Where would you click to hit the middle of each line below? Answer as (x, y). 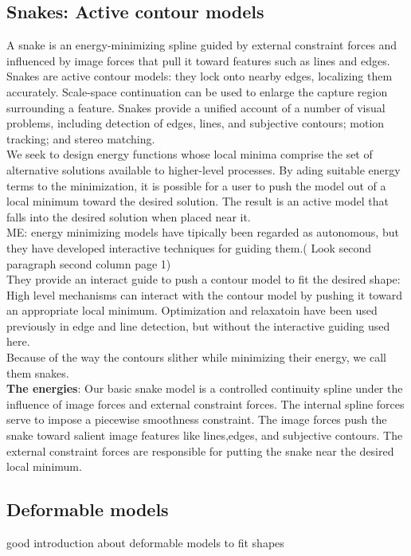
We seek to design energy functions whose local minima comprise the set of (190, 154)
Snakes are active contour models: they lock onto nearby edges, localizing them (200, 76)
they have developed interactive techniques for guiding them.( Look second (189, 247)
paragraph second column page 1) (89, 263)
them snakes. (38, 372)
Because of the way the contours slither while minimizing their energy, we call (196, 357)
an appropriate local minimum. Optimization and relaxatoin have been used (192, 310)
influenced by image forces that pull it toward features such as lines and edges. (198, 60)
